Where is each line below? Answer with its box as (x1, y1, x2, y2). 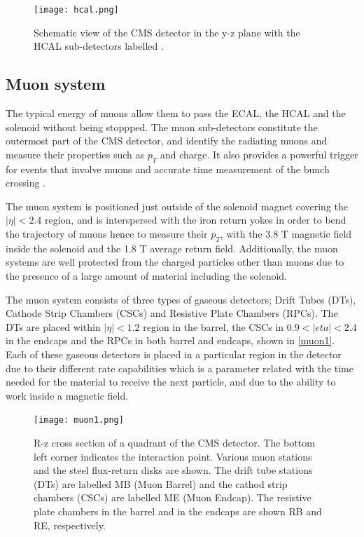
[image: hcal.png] (34, 5, 119, 15)
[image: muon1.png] (34, 415, 124, 426)
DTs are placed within (6, 319, 101, 334)
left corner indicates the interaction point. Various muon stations (34, 449, 312, 463)
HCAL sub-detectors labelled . (34, 39, 164, 53)
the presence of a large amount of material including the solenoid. (6, 268, 287, 283)
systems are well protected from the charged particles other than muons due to (6, 254, 344, 269)
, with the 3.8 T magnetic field (220, 226, 352, 240)
